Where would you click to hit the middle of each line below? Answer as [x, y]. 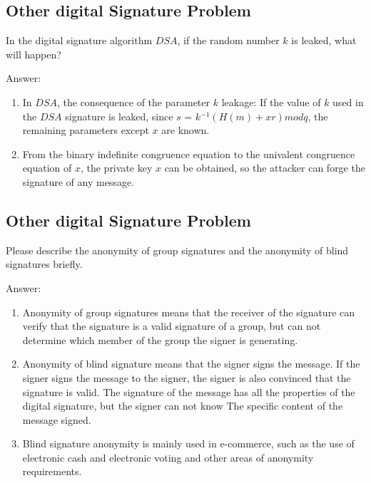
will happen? [34, 54]
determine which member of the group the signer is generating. [160, 339]
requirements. [52, 471]
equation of [47, 168]
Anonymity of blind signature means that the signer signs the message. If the [191, 364]
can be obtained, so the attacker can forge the [265, 168]
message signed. [57, 419]
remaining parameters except [86, 130]
